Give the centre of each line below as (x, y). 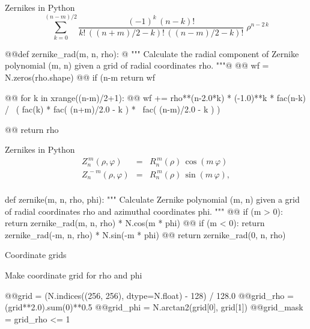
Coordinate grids (36, 255)
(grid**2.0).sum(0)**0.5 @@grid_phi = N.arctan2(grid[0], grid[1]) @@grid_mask (154, 307)
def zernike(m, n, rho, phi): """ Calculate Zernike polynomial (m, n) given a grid (152, 199)
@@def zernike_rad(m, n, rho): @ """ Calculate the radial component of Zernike (152, 53)
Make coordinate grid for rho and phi (74, 275)
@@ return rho (32, 129)
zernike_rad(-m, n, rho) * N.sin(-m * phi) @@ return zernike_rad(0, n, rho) (145, 234)
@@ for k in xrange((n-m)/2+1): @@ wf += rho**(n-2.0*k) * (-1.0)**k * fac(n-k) (156, 97)
